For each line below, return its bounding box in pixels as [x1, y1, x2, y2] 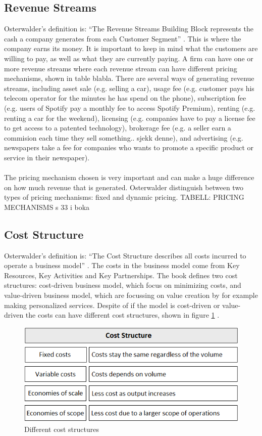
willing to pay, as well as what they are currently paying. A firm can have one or [4, 53, 253, 63]
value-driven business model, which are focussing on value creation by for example [4, 290, 258, 300]
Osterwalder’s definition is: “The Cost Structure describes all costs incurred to [4, 250, 246, 260]
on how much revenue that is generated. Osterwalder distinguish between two [4, 182, 244, 192]
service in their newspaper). [4, 152, 90, 162]
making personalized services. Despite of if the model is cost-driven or [4, 299, 220, 310]
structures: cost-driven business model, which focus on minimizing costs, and [4, 280, 241, 290]
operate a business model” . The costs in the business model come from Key [4, 260, 240, 271]
